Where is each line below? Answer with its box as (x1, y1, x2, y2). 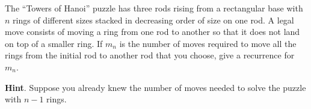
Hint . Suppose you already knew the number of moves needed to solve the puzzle (5, 81, 306, 93)
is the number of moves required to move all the (119, 37, 297, 49)
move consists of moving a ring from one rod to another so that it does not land (5, 25, 300, 38)
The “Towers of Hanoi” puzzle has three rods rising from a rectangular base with (5, 2, 303, 14)
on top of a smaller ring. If (5, 37, 103, 49)
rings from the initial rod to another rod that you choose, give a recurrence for (5, 49, 295, 61)
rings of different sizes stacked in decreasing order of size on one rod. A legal (13, 13, 294, 26)
